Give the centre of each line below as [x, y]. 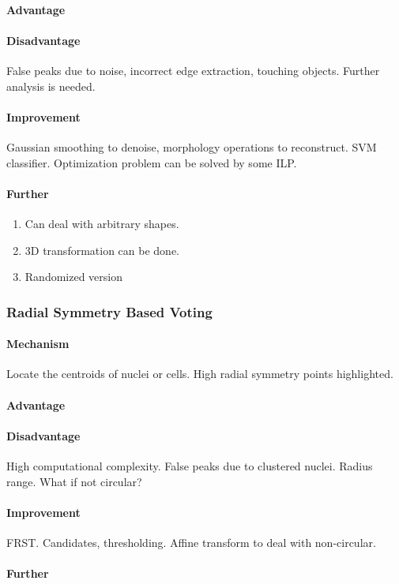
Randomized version [73, 277]
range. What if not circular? [74, 481]
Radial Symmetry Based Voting [109, 311]
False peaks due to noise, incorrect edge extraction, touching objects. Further [193, 70]
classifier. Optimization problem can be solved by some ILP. [152, 162]
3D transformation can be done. [102, 250]
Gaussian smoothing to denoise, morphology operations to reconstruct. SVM [192, 146]
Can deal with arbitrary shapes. [102, 223]
